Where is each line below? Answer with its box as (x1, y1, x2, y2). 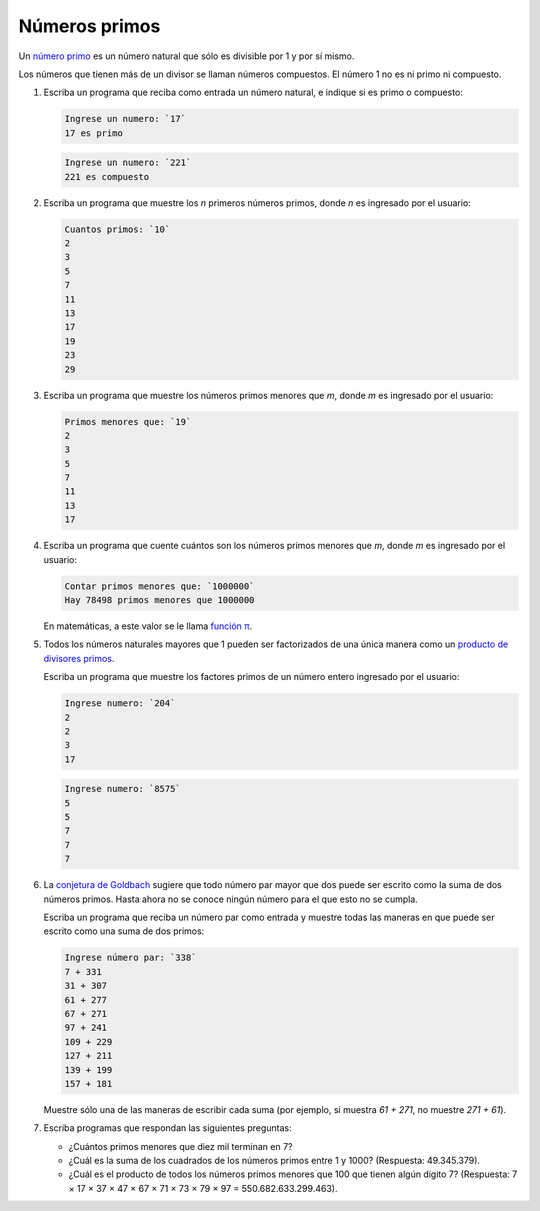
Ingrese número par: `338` (64, 952, 197, 964)
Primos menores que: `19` (64, 416, 192, 427)
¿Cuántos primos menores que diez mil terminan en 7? (68, 1140, 293, 1152)
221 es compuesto (64, 171, 150, 182)
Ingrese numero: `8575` (64, 783, 182, 795)
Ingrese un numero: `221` (64, 157, 192, 169)
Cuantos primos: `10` (64, 223, 171, 235)
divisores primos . (43, 652, 115, 664)
